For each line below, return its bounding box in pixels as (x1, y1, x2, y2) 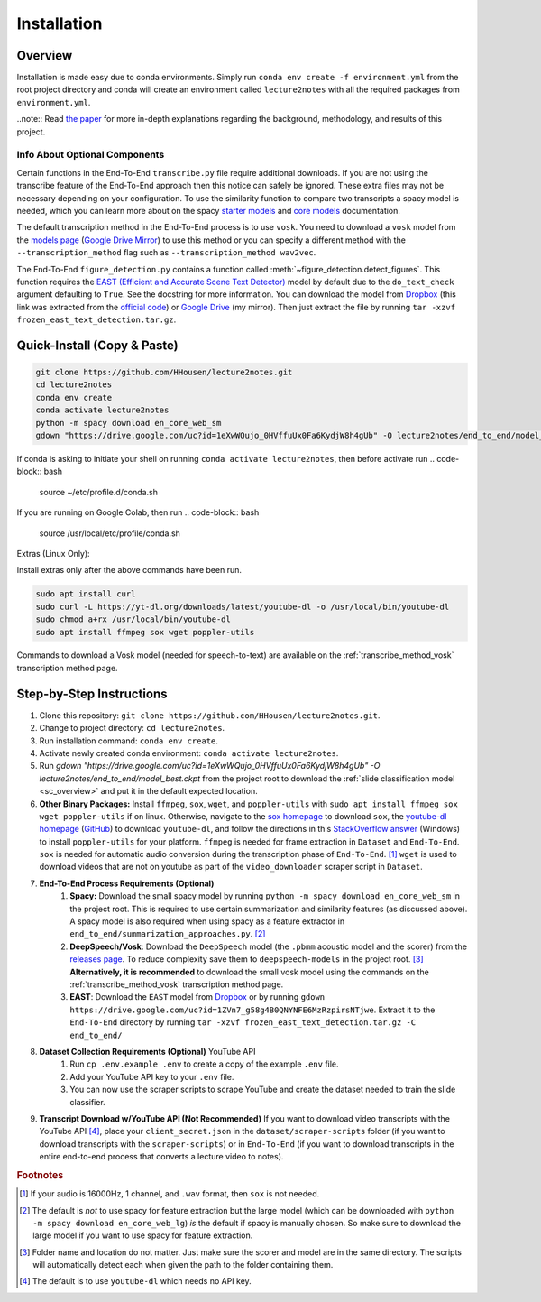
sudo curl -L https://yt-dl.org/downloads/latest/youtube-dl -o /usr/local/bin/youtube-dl (35, 601, 450, 612)
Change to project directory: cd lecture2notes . (39, 723, 225, 734)
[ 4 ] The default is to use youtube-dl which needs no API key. (19, 1276, 252, 1287)
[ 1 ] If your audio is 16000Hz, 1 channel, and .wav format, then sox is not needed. (19, 1188, 320, 1199)
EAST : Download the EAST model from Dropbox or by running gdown (69, 992, 326, 1002)
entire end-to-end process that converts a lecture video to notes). (39, 1151, 284, 1162)
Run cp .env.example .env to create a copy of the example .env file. (69, 1058, 339, 1069)
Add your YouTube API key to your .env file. (69, 1071, 234, 1082)
